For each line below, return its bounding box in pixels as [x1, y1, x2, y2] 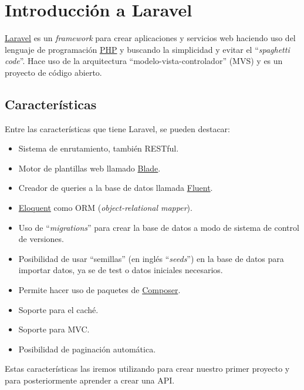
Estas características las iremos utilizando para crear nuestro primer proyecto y [5, 362, 290, 375]
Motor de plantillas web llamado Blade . [18, 162, 161, 174]
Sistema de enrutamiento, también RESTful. [18, 142, 179, 154]
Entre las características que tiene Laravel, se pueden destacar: [5, 122, 230, 135]
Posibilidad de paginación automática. [18, 342, 156, 355]
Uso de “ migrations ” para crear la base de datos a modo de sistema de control [18, 221, 299, 233]
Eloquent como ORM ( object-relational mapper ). [18, 201, 192, 214]
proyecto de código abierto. [5, 66, 102, 78]
